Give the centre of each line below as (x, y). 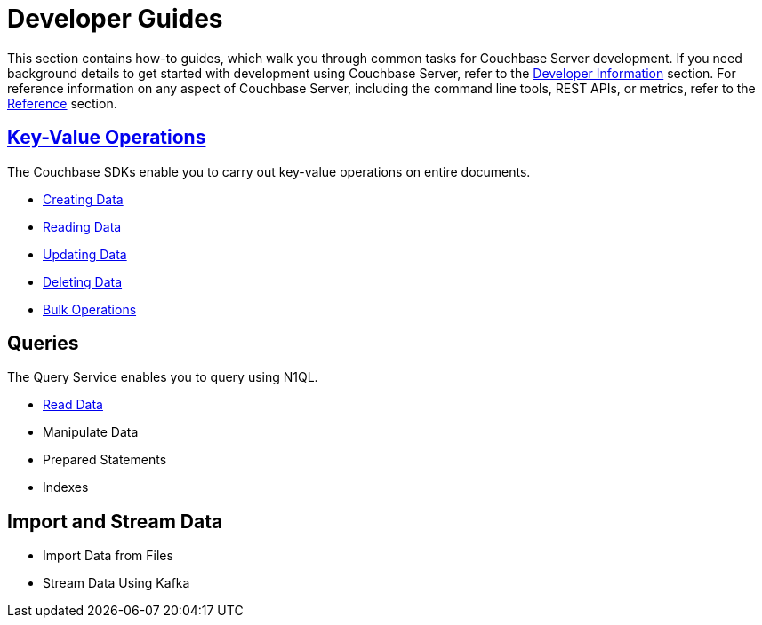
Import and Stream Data (115, 521)
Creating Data (83, 199)
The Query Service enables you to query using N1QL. (163, 377)
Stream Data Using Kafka (116, 583)
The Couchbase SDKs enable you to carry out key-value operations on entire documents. (269, 171)
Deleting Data (83, 281)
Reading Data (82, 226)
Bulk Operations (90, 309)
